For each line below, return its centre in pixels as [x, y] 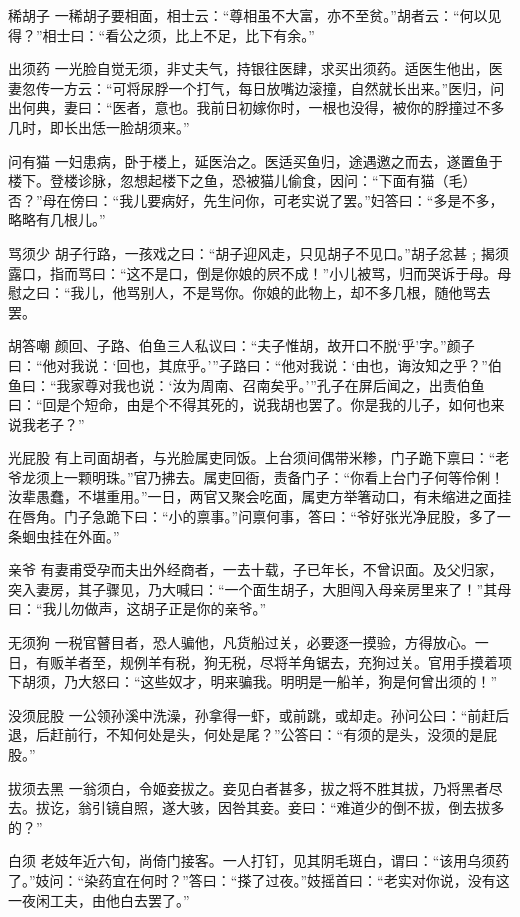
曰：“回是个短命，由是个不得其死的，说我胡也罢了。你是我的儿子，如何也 [249, 404]
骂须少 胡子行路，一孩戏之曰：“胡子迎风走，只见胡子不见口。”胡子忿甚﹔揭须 [258, 252]
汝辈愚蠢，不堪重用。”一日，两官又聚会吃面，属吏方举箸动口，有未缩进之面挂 [260, 496]
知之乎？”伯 [463, 364]
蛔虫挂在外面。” [70, 535]
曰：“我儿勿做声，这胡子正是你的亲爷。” [137, 608]
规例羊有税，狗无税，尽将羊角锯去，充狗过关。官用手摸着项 [315, 661]
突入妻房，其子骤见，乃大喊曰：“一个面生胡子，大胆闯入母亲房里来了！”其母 [260, 588]
